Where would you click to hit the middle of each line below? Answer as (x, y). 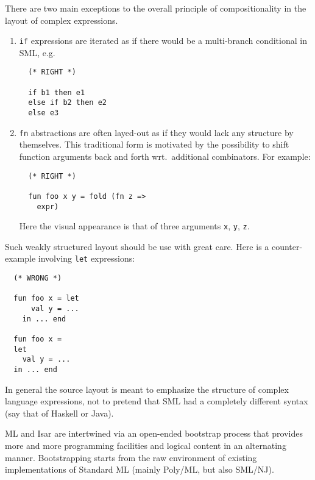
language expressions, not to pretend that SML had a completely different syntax (157, 401)
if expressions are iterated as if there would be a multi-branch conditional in (163, 41)
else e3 (44, 113)
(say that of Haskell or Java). (59, 413)
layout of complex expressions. (62, 20)
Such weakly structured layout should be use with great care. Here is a (137, 246)
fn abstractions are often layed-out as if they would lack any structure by (156, 132)
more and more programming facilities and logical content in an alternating (146, 446)
